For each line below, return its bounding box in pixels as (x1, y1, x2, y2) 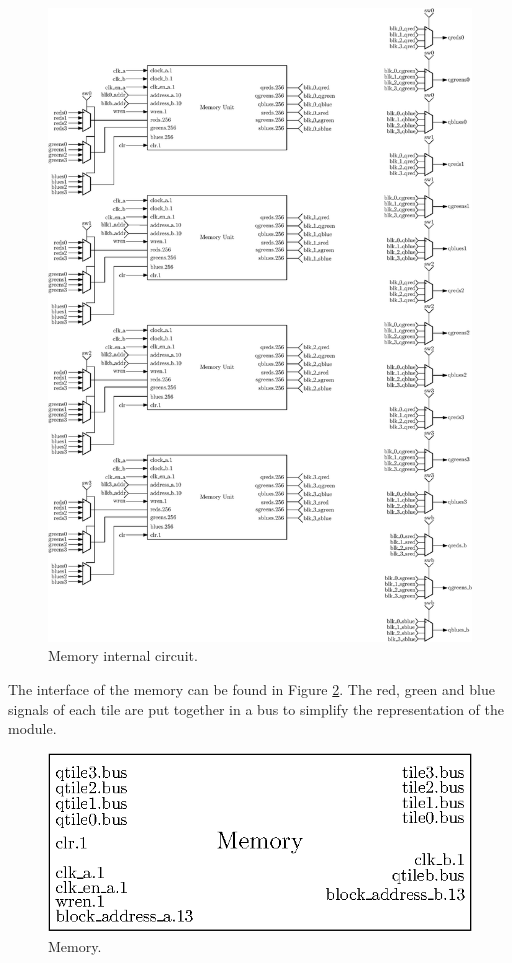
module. (8, 718, 57, 739)
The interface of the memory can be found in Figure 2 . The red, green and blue (8, 679, 495, 700)
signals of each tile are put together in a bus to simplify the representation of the (8, 698, 504, 719)
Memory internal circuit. (48, 645, 198, 666)
